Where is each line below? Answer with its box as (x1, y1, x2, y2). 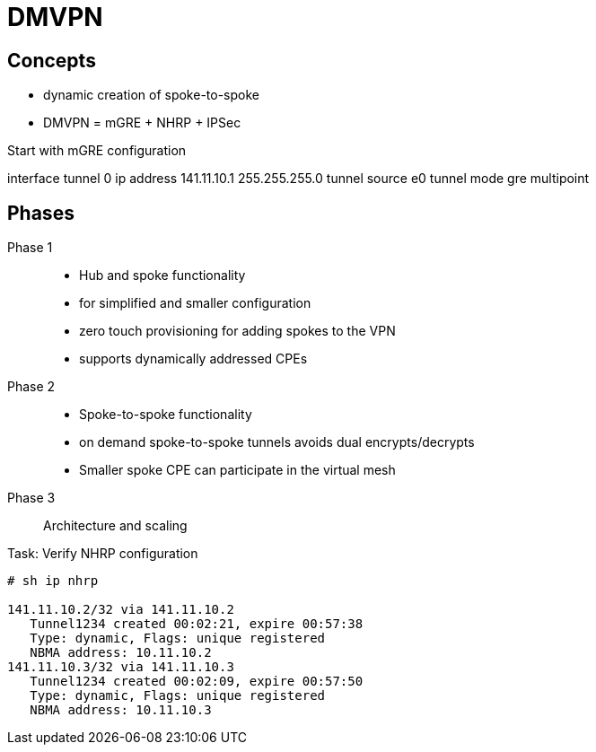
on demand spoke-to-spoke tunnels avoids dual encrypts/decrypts (79, 434, 475, 450)
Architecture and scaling (43, 518, 188, 534)
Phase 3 (7, 490, 56, 506)
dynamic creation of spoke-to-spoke (43, 87, 260, 103)
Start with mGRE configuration (7, 143, 187, 159)
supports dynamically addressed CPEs (79, 351, 308, 367)
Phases (7, 201, 74, 224)
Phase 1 (7, 240, 53, 256)
